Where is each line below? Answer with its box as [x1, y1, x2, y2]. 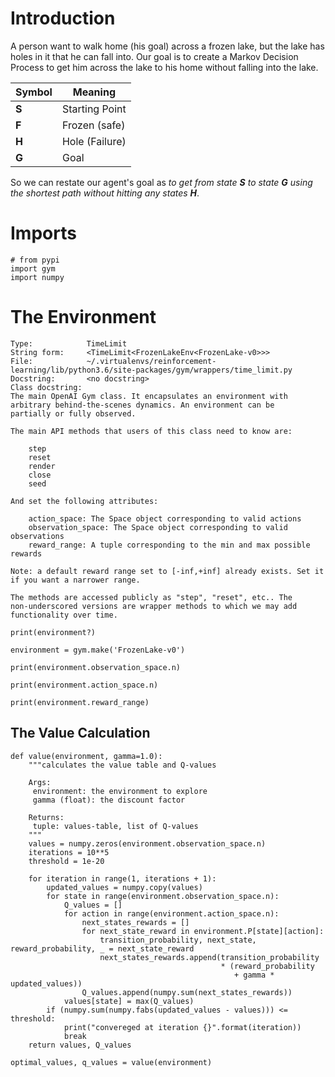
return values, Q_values [28, 1040, 132, 1050]
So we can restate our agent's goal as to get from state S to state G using [10, 176, 313, 188]
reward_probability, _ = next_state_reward [10, 943, 195, 954]
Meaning [72, 85, 116, 99]
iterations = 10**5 [28, 847, 110, 857]
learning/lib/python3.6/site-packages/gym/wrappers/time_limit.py [10, 365, 293, 375]
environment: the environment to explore [32, 786, 208, 796]
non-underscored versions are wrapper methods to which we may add [10, 601, 298, 611]
